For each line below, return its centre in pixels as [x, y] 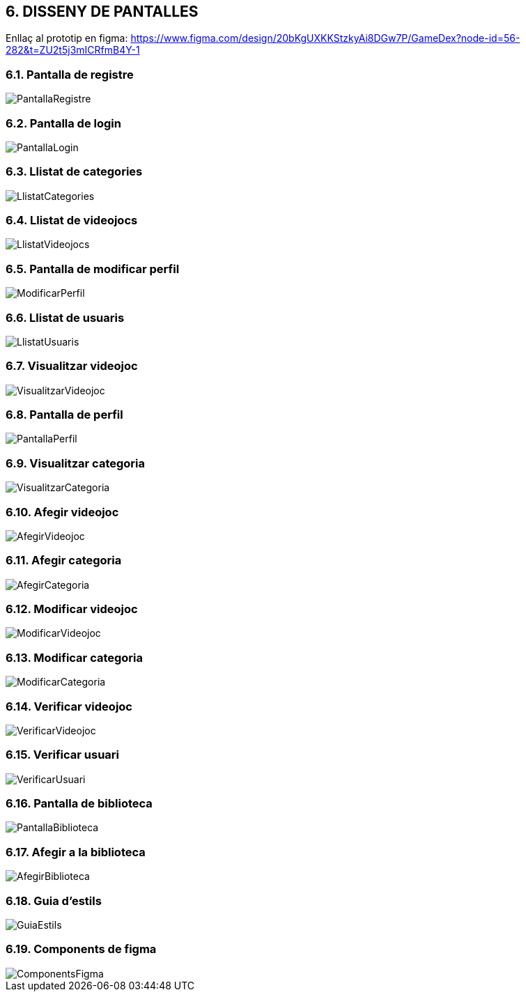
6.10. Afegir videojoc [62, 512]
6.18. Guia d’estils [54, 901]
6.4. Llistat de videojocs [72, 221]
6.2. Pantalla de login [63, 123]
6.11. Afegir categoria [64, 561]
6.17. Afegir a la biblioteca [76, 852]
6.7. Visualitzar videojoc [72, 366]
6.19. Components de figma [81, 949]
